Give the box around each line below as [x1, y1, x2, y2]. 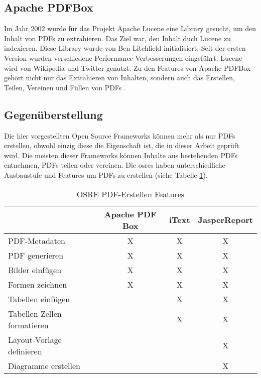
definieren [8, 345, 42, 357]
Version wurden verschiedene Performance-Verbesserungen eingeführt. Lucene [4, 52, 242, 63]
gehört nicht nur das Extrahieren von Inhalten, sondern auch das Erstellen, [4, 72, 235, 83]
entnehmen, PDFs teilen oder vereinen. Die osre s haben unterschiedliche [4, 160, 225, 170]
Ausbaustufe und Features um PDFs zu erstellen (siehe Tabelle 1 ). [4, 169, 208, 180]
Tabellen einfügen [8, 293, 70, 305]
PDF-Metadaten [8, 234, 66, 246]
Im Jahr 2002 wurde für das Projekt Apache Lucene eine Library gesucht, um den [4, 23, 256, 34]
